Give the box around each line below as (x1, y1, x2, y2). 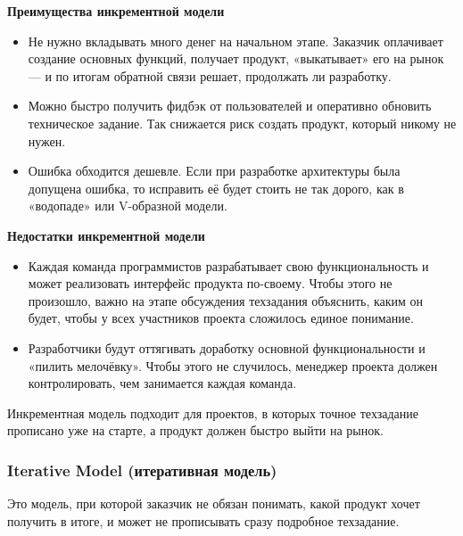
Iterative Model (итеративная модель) (7, 458, 277, 481)
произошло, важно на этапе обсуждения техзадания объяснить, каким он (28, 291, 424, 309)
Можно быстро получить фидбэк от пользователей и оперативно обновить (28, 96, 432, 115)
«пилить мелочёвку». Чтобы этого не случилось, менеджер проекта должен (28, 356, 438, 375)
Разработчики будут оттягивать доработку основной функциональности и (28, 338, 426, 357)
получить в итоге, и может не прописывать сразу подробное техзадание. (7, 511, 400, 530)
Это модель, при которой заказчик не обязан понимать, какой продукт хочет (7, 494, 420, 513)
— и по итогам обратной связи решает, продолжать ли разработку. (28, 66, 392, 85)
